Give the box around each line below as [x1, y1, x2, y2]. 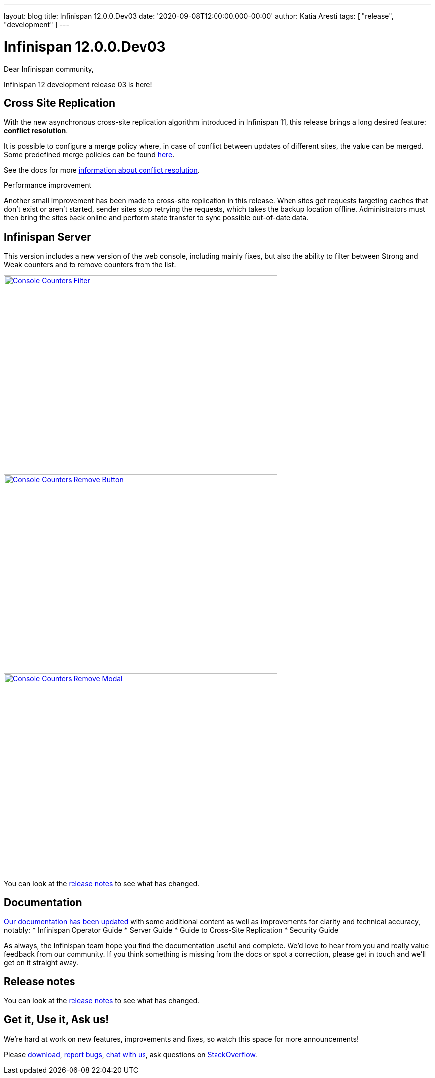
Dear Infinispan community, [4, 64, 94, 73]
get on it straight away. [4, 958, 78, 967]
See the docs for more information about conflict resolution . [4, 166, 200, 175]
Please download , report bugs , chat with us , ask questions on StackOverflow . [4, 1050, 257, 1059]
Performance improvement [4, 181, 92, 190]
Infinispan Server [4, 230, 91, 243]
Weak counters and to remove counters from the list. [4, 260, 176, 269]
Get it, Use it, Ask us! [4, 1013, 109, 1026]
